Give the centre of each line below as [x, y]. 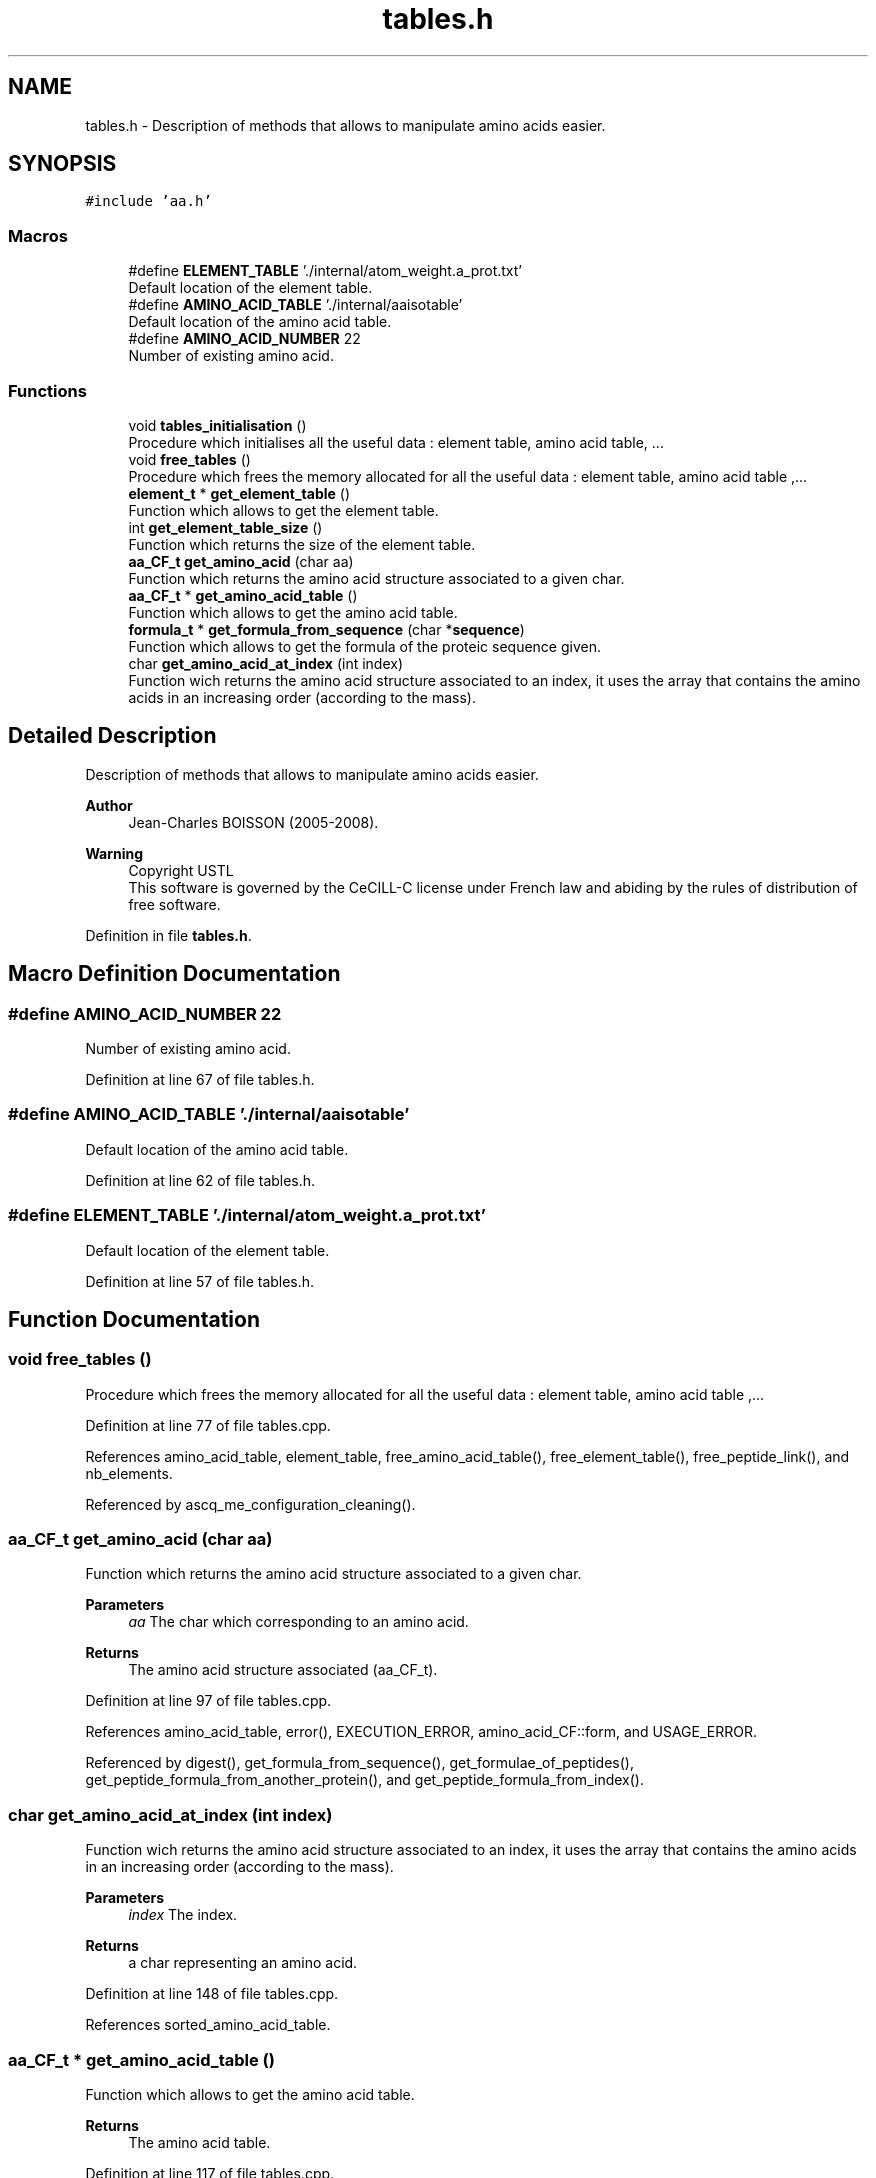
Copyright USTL [181, 870]
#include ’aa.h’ [148, 201]
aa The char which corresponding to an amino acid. [298, 1622]
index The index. [183, 1915]
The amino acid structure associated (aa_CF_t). [283, 1670]
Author [109, 805]
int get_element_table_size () [225, 527]
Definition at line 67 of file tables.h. [200, 1079]
